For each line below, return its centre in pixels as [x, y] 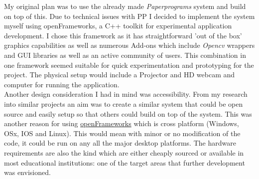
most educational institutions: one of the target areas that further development [125, 162]
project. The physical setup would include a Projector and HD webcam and [120, 75]
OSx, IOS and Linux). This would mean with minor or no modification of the [122, 133]
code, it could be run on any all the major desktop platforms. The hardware [120, 143]
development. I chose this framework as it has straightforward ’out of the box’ [123, 35]
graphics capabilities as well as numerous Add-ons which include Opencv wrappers [129, 45]
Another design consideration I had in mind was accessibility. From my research [126, 94]
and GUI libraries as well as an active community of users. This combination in [125, 55]
